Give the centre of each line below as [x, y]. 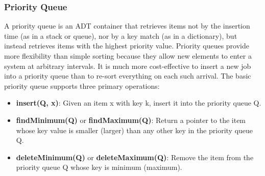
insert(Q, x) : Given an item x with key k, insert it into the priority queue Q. [139, 103]
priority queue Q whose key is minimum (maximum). [99, 167]
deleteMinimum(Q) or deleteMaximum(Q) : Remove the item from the [135, 157]
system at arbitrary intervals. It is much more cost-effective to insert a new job [128, 66]
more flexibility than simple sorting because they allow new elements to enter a [128, 56]
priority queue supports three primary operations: [82, 85]
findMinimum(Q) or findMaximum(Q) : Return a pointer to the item [131, 120]
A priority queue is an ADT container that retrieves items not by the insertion [127, 26]
